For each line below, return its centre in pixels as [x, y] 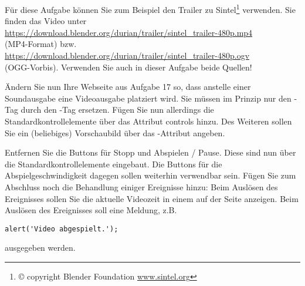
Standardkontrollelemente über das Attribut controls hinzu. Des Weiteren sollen [148, 121]
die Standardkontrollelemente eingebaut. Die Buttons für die [113, 164]
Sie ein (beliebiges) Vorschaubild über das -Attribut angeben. [115, 132]
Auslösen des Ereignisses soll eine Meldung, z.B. [91, 210]
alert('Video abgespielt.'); [62, 229]
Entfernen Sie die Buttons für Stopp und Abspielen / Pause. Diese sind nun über [150, 152]
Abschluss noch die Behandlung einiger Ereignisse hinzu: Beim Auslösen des [141, 186]
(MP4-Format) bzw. [41, 44]
